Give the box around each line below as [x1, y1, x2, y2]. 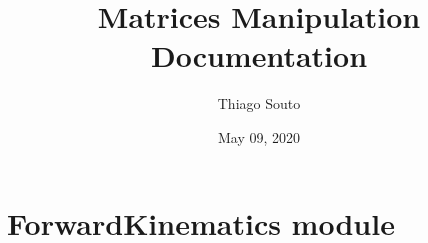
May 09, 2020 [217, 126, 301, 147]
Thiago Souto [217, 93, 301, 114]
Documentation [150, 35, 368, 76]
